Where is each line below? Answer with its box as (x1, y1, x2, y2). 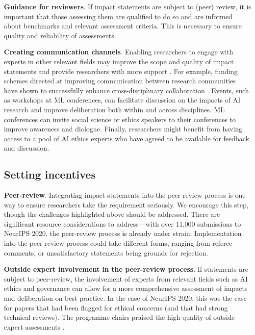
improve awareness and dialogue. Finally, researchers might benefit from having (4, 124, 243, 134)
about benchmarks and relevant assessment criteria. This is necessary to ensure (4, 21, 242, 31)
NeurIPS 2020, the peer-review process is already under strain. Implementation (4, 228, 242, 238)
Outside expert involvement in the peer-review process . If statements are (4, 264, 248, 274)
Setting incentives (4, 167, 96, 182)
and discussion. (4, 143, 50, 153)
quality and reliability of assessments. (4, 30, 116, 40)
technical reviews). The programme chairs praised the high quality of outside (4, 312, 235, 322)
